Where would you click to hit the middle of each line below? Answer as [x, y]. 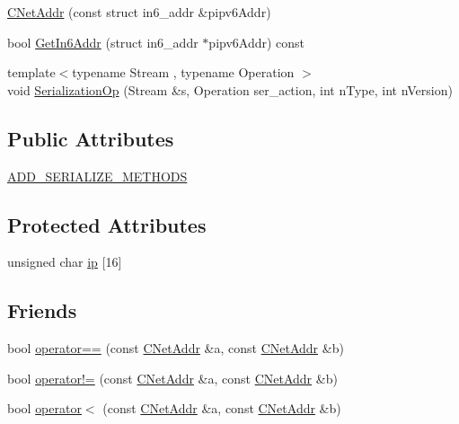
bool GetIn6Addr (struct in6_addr [103, 42]
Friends [42, 310]
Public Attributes [91, 138]
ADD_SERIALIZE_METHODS [97, 176]
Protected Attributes [107, 224]
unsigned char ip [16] [65, 262]
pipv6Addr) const [257, 42]
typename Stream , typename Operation [183, 72]
